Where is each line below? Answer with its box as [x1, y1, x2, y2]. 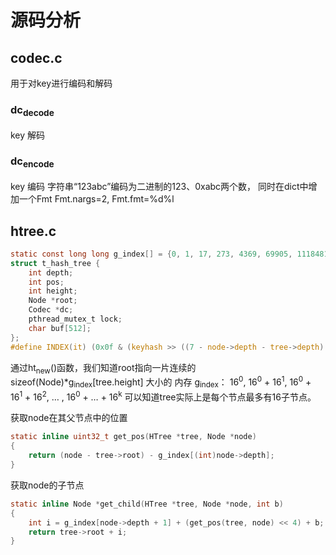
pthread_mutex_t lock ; [28, 314, 123, 325]
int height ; [28, 286, 78, 296]
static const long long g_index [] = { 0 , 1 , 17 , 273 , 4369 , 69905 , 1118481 [10, 249, 329, 259]
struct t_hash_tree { [10, 258, 101, 268]
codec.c [10, 49, 63, 66]
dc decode [10, 102, 55, 119]
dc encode [10, 154, 55, 170]
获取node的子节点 [10, 479, 85, 491]
